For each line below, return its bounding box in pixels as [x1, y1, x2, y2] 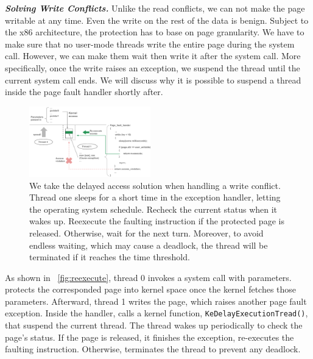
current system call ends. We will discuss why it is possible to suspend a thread [5, 73, 301, 86]
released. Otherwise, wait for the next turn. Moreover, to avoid [29, 226, 264, 239]
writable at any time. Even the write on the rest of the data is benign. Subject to [5, 13, 309, 26]
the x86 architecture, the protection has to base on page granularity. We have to [5, 26, 304, 38]
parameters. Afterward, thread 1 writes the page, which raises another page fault [5, 294, 307, 307]
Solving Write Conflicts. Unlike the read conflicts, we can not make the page [5, 2, 305, 14]
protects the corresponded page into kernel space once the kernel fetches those [5, 283, 297, 296]
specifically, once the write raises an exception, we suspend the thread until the [5, 61, 300, 74]
